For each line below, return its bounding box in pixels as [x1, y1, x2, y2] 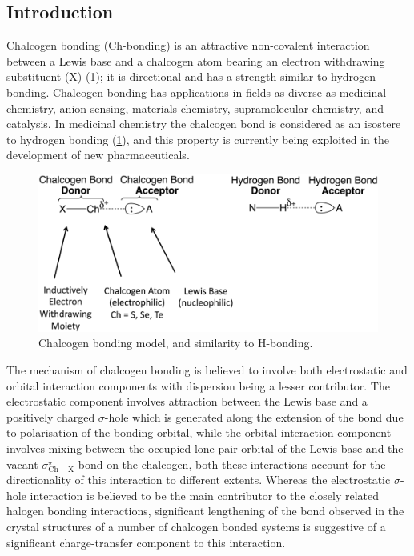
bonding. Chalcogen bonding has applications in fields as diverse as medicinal [6, 83, 387, 100]
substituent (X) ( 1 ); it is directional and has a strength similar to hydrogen [6, 68, 376, 85]
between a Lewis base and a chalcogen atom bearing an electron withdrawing [6, 52, 385, 69]
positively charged [6, 408, 95, 425]
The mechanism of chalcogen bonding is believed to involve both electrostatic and [6, 362, 408, 378]
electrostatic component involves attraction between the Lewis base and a [6, 393, 368, 410]
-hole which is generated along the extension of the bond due [104, 408, 404, 425]
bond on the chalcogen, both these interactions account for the [78, 455, 386, 472]
